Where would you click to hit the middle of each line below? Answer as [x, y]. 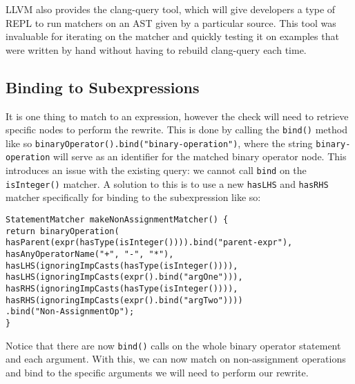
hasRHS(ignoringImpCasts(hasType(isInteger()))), [122, 288]
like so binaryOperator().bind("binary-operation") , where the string [159, 143]
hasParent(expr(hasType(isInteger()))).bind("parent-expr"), [149, 243]
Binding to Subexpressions [103, 87]
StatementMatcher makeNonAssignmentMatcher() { [117, 220]
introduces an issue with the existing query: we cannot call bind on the [156, 170]
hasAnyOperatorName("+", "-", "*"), [90, 255]
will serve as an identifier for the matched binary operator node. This [200, 156]
